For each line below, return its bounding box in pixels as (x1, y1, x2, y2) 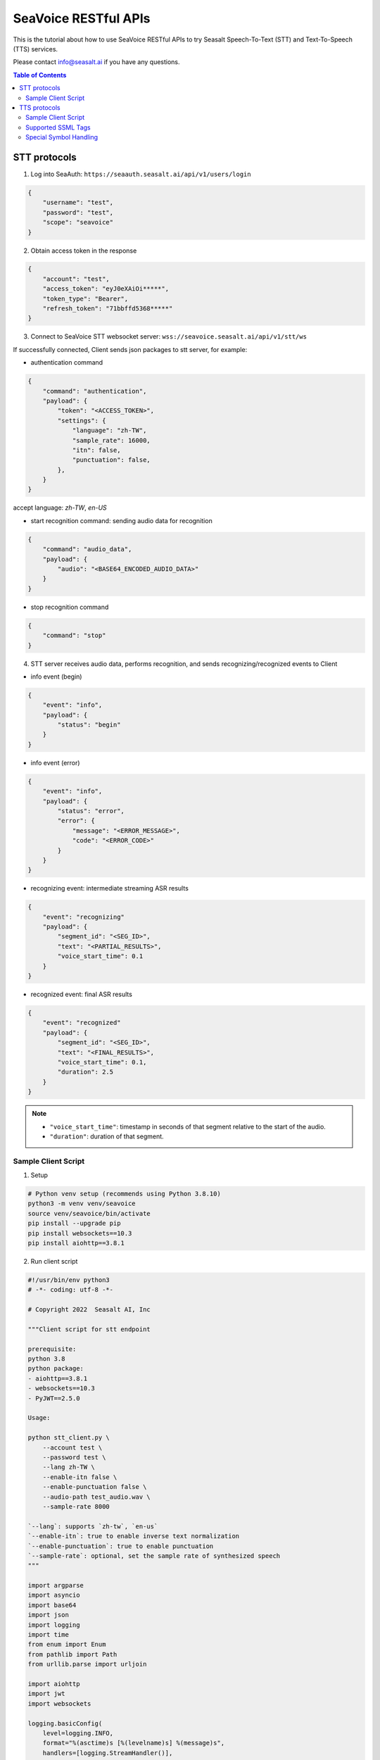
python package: (27, 1364, 84, 1373)
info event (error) (30, 758, 80, 767)
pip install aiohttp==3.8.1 (27, 1239, 125, 1247)
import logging (27, 1621, 80, 1629)
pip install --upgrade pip (27, 1219, 121, 1228)
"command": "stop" (42, 631, 106, 640)
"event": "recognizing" (42, 912, 125, 921)
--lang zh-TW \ (42, 1463, 95, 1471)
